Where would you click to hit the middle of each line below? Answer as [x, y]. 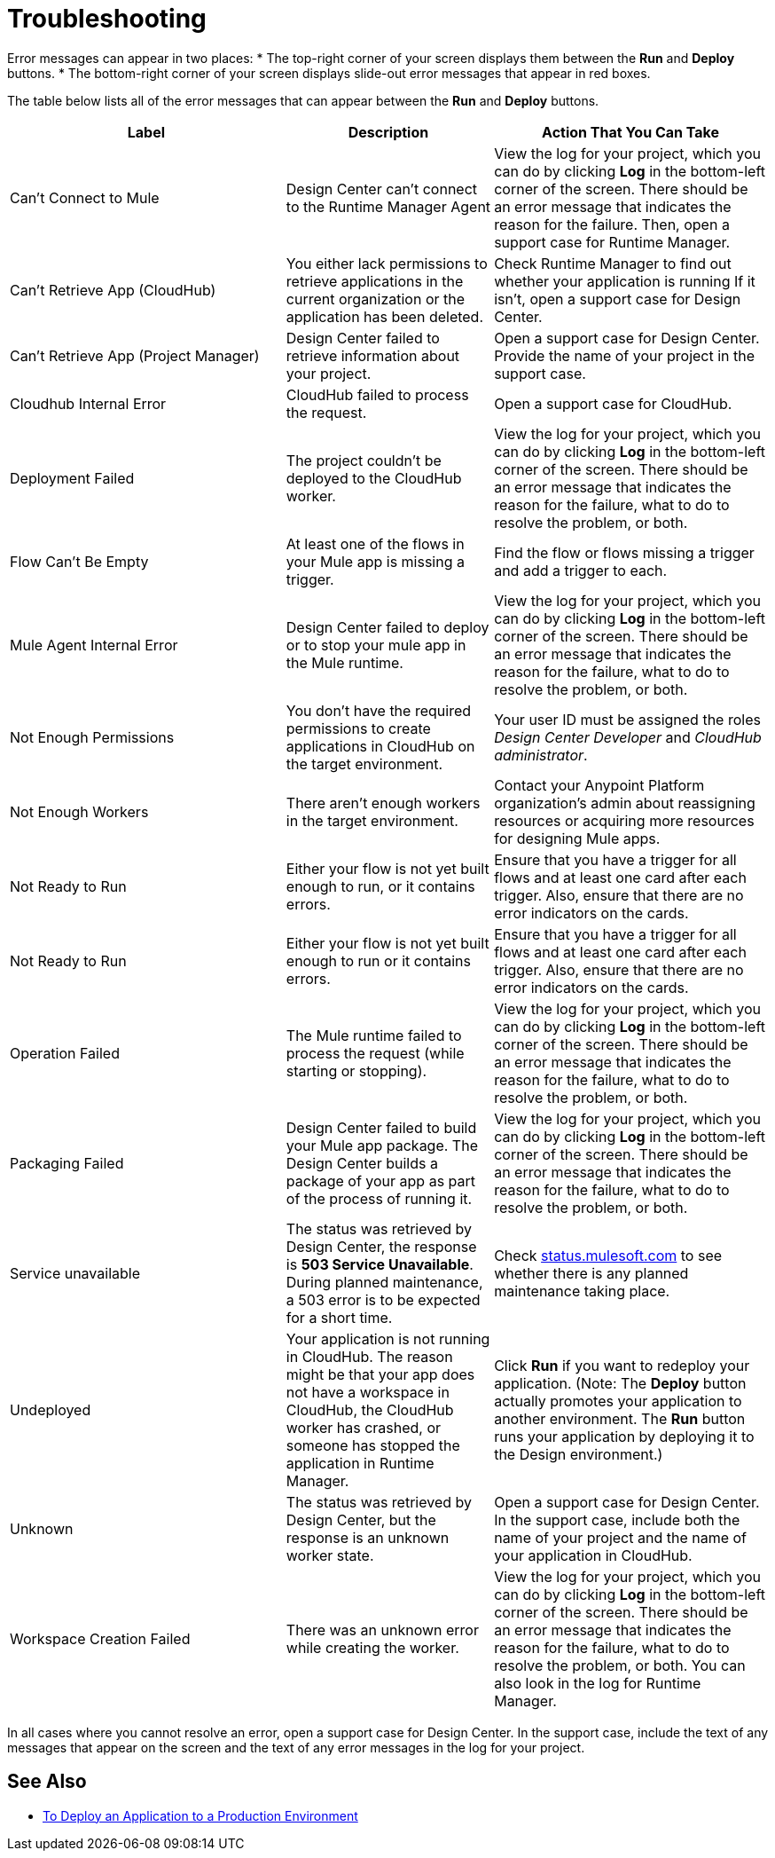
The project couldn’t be [364, 460]
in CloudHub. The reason [369, 1356]
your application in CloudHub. [593, 1555]
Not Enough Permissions [92, 737]
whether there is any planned [591, 1273]
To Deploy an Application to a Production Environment [200, 1815]
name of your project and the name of [621, 1537]
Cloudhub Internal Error [88, 403]
